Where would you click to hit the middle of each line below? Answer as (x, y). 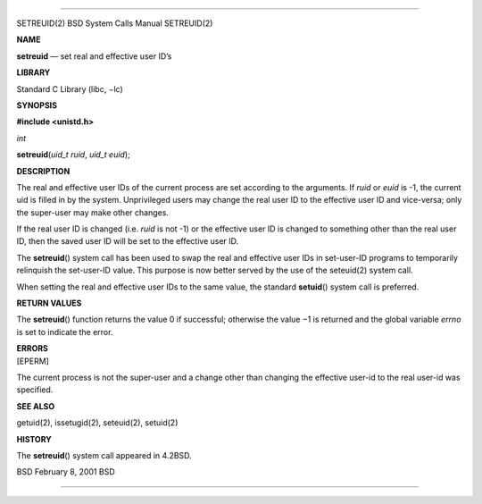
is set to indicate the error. (65, 332)
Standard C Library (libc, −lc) (70, 88)
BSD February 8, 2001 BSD (66, 472)
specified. (35, 390)
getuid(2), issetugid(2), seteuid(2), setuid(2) (97, 423)
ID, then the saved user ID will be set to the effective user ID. (128, 241)
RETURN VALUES (49, 303)
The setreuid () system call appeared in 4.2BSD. (104, 455)
